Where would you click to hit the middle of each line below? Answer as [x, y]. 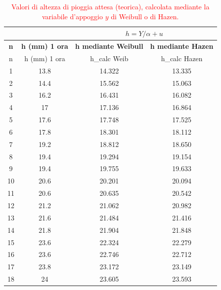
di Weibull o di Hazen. [145, 16]
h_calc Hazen [182, 58]
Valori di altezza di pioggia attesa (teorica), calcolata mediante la [110, 6]
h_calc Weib [109, 58]
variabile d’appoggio [72, 16]
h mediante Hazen [182, 46]
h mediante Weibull [109, 46]
